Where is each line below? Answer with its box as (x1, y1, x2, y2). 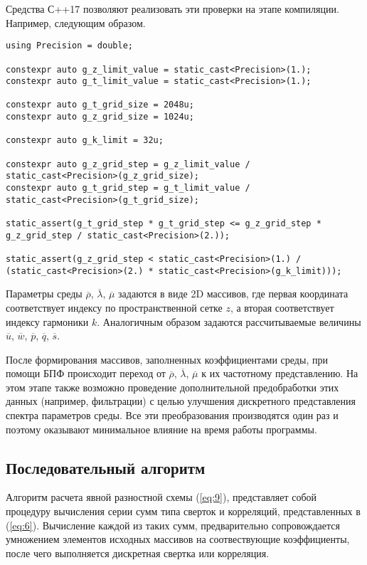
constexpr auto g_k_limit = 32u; (6, 135, 164, 146)
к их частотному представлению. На (201, 366, 358, 381)
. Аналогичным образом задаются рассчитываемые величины (97, 314, 361, 329)
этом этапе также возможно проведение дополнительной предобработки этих (6, 379, 339, 394)
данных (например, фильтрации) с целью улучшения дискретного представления (6, 394, 356, 408)
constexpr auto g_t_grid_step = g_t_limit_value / (6, 183, 250, 194)
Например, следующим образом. (6, 15, 146, 30)
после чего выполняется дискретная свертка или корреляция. (6, 545, 270, 560)
